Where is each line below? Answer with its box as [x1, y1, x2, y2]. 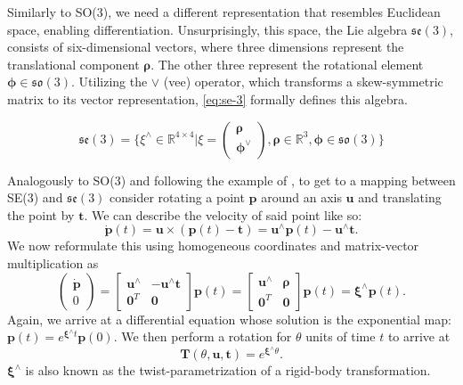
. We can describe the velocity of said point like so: [84, 205, 362, 224]
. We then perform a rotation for [113, 327, 292, 346]
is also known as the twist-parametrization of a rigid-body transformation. [25, 361, 431, 380]
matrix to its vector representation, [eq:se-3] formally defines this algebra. [7, 89, 408, 108]
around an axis [261, 188, 342, 207]
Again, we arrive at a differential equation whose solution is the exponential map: [7, 309, 451, 328]
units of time [305, 327, 376, 346]
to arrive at [387, 327, 451, 346]
